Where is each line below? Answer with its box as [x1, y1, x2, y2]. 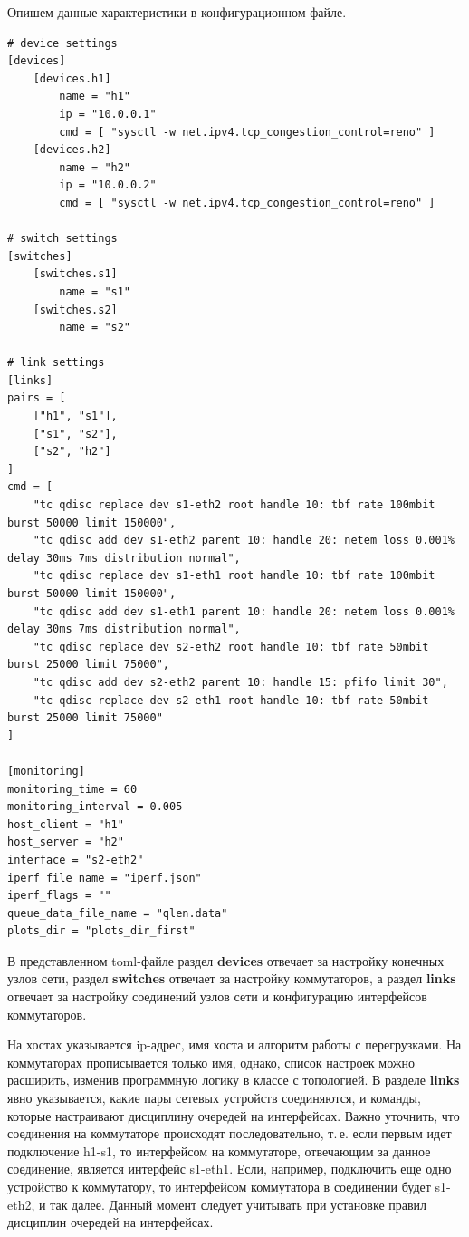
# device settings [7, 36, 118, 50]
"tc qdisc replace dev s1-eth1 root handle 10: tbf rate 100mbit [33, 569, 435, 583]
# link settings [7, 356, 105, 370]
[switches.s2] [33, 303, 118, 316]
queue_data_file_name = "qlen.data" [7, 906, 228, 920]
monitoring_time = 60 [7, 782, 138, 796]
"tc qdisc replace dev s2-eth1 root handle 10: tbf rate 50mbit [33, 693, 429, 707]
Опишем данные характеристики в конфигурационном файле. [7, 3, 347, 21]
